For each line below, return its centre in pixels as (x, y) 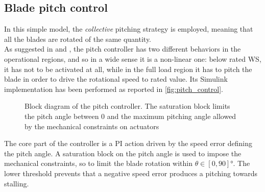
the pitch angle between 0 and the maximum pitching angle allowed (130, 116)
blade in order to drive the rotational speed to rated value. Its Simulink (116, 79)
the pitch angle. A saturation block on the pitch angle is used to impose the (123, 153)
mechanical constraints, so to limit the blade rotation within (98, 163)
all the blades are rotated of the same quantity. (78, 39)
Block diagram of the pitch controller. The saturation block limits (127, 106)
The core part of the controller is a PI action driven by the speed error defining (128, 143)
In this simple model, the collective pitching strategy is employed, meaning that (129, 29)
